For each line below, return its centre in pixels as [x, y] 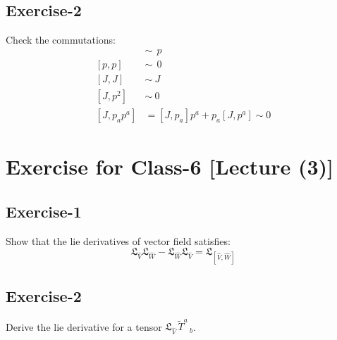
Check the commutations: [61, 40]
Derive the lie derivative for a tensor [84, 326]
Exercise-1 [44, 211]
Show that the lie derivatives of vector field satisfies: [118, 240]
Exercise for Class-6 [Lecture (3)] [170, 166]
